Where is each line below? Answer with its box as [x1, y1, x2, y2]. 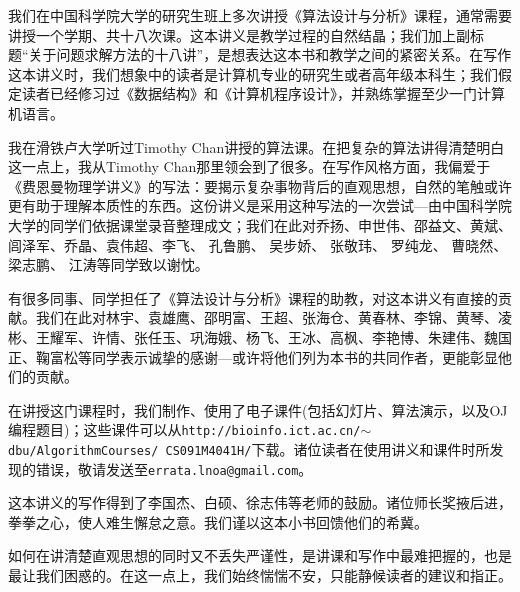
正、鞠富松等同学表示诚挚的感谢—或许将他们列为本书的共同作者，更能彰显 [8, 346, 498, 367]
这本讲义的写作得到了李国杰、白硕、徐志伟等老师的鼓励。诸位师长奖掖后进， [8, 492, 512, 513]
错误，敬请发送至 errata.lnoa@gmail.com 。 [35, 458, 313, 479]
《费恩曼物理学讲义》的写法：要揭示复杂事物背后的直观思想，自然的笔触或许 [8, 175, 512, 196]
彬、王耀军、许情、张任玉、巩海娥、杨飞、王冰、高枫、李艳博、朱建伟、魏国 [8, 326, 512, 347]
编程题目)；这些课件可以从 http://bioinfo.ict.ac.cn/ [8, 419, 361, 440]
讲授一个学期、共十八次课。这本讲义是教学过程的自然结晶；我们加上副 [8, 24, 470, 45]
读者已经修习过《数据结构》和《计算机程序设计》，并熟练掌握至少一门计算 [21, 83, 505, 104]
